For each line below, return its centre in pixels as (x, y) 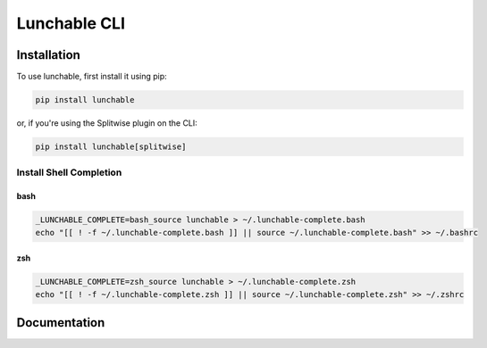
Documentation (61, 323)
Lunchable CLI (71, 23)
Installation (48, 55)
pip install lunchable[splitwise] (111, 147)
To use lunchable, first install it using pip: (92, 77)
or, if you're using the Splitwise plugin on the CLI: (107, 123)
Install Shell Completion (69, 172)
